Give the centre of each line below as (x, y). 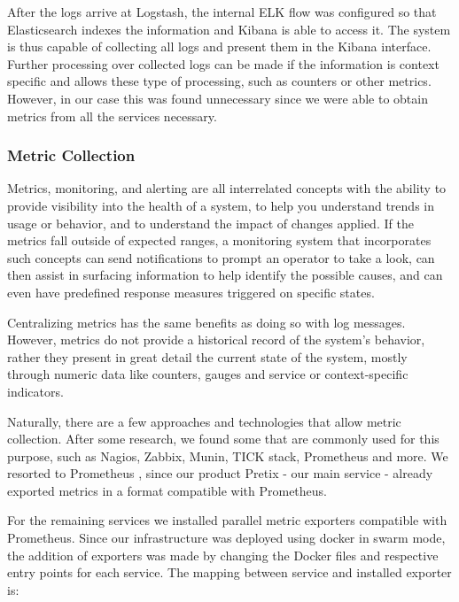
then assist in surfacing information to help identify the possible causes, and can (225, 275)
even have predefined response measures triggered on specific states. (191, 292)
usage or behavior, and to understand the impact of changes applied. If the (210, 223)
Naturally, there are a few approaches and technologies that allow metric (204, 421)
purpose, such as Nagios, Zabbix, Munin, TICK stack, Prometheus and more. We (228, 455)
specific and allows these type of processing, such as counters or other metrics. (219, 81)
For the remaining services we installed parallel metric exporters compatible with (227, 520)
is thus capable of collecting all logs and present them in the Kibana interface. (219, 46)
